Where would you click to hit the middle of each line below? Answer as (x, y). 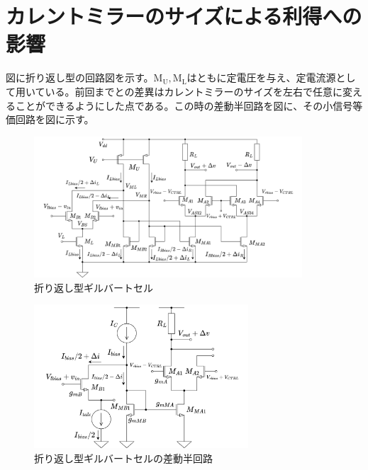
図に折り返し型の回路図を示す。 (80, 78)
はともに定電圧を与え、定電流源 (261, 78)
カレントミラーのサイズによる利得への (184, 16)
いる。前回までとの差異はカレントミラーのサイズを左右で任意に (194, 91)
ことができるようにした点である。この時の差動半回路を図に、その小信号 (184, 105)
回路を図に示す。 (55, 119)
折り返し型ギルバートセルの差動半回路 (123, 458)
